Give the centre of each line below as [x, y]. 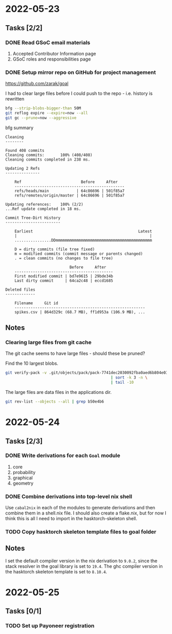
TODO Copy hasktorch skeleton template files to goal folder [81, 532]
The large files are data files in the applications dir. [58, 392]
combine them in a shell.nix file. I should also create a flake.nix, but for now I [86, 513]
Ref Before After [66, 182]
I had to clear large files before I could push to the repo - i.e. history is [79, 93]
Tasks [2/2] [24, 28]
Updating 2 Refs [23, 168]
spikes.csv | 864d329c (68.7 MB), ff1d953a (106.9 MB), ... [80, 312]
